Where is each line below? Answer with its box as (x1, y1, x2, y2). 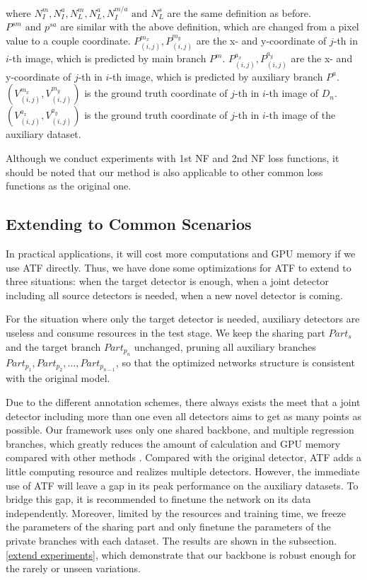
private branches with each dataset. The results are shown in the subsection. (6, 533, 337, 547)
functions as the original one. (6, 178, 132, 193)
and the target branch (6, 339, 101, 354)
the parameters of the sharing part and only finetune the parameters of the (6, 519, 331, 534)
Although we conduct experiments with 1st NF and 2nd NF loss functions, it (6, 151, 339, 166)
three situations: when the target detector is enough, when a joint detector (6, 274, 329, 289)
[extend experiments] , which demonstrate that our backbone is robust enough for (6, 547, 356, 562)
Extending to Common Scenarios (6, 213, 252, 235)
